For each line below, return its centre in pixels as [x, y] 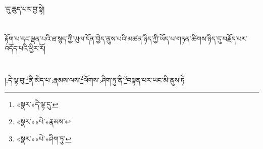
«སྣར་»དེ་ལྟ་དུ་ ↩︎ [37, 104]
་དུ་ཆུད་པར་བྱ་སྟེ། [25, 9]
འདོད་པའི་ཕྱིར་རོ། [25, 48]
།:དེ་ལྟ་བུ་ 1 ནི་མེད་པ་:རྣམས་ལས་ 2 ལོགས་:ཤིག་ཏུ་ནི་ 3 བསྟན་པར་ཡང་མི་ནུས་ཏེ [95, 79]
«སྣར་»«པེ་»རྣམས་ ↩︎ [44, 121]
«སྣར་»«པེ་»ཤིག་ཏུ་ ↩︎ [44, 138]
